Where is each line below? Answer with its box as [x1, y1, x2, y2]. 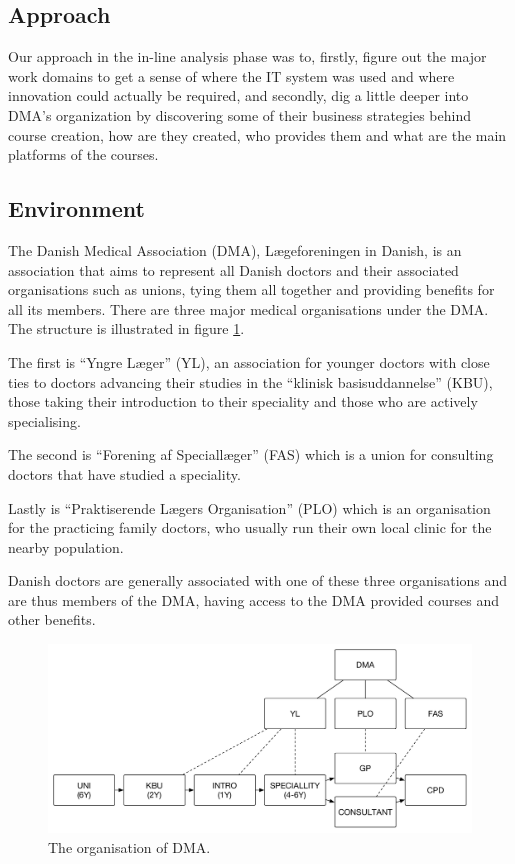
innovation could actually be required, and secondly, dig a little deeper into [8, 85, 469, 106]
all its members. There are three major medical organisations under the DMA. [8, 298, 489, 319]
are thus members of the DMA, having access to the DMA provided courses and [8, 589, 499, 610]
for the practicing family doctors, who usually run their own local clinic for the [8, 517, 492, 538]
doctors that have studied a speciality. [8, 463, 241, 484]
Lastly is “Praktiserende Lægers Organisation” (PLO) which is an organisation [8, 497, 491, 518]
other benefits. [8, 609, 96, 630]
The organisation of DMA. [48, 836, 211, 857]
